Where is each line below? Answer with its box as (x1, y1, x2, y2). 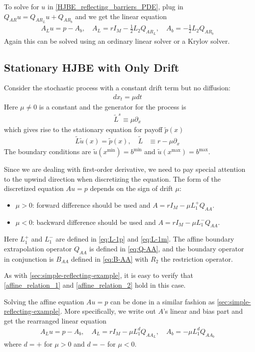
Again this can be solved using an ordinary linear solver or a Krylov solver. (4, 35, 230, 46)
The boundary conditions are (4, 146, 91, 157)
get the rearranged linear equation (4, 315, 107, 325)
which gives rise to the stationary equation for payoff (4, 124, 163, 135)
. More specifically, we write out (60, 306, 156, 316)
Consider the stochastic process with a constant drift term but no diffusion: (4, 82, 230, 93)
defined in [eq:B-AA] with (71, 253, 149, 264)
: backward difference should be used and (32, 217, 156, 227)
